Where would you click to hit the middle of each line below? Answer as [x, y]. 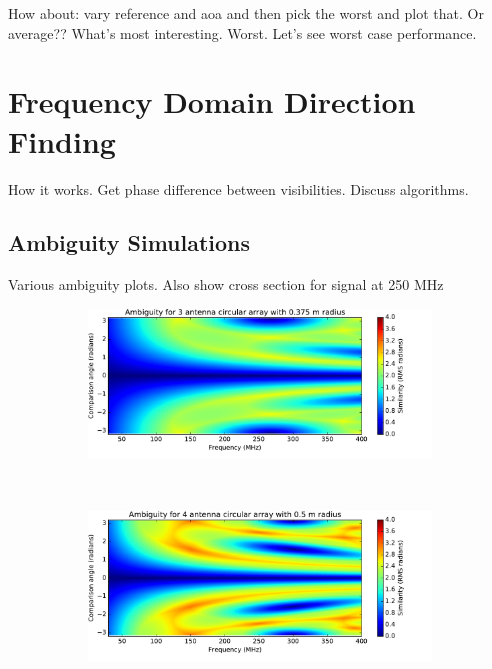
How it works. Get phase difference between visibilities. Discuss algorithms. [238, 188]
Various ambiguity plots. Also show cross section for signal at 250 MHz [226, 284]
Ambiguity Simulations [129, 242]
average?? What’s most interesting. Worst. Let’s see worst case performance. [242, 32]
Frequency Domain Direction [212, 101]
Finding [62, 140]
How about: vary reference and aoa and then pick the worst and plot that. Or [246, 13]
